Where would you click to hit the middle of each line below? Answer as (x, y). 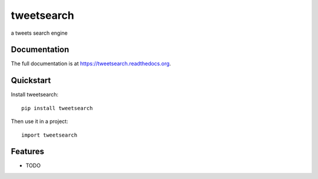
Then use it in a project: (39, 121)
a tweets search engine (39, 33)
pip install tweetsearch (57, 108)
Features (27, 152)
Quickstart (31, 80)
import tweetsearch (49, 135)
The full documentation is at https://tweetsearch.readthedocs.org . (91, 64)
